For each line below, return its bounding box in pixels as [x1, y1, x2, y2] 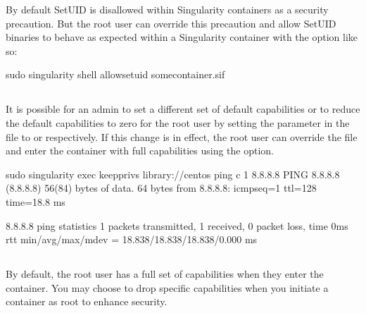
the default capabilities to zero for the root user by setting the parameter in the [6, 115, 350, 130]
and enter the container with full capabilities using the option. [6, 143, 274, 158]
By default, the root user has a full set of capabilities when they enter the [6, 266, 324, 281]
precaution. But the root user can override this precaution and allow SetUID [6, 16, 336, 30]
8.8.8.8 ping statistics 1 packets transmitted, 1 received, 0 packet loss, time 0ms [6, 218, 348, 233]
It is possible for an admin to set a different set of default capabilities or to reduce [6, 102, 360, 116]
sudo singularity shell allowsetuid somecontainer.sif [6, 67, 225, 82]
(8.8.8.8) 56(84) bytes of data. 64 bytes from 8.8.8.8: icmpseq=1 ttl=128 [6, 180, 317, 195]
